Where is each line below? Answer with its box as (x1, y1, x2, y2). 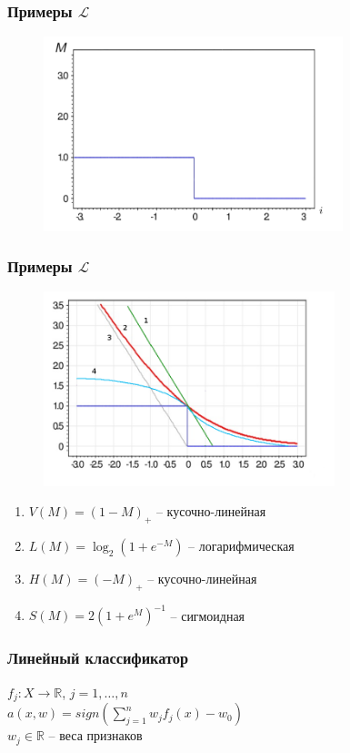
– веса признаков (48, 726, 143, 745)
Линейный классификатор (7, 646, 189, 669)
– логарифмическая (188, 536, 295, 555)
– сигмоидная (170, 605, 245, 625)
